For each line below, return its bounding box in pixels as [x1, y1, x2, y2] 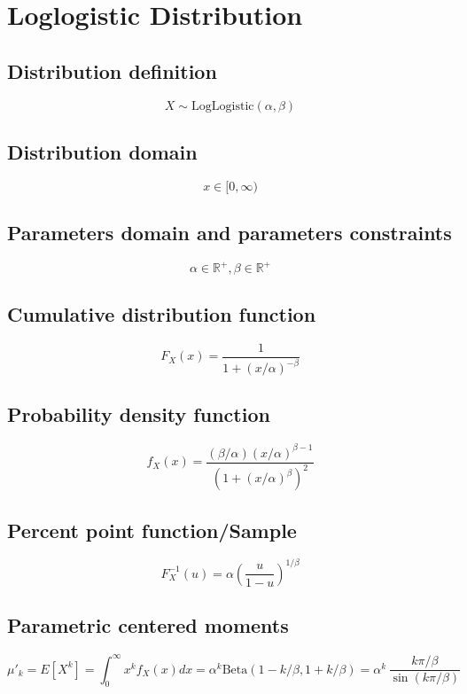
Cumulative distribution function [7, 300, 316, 327]
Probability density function [7, 401, 270, 428]
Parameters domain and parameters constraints [7, 219, 452, 246]
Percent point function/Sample [7, 516, 297, 543]
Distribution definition [7, 57, 217, 84]
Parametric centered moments [7, 612, 289, 639]
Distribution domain [7, 137, 198, 165]
